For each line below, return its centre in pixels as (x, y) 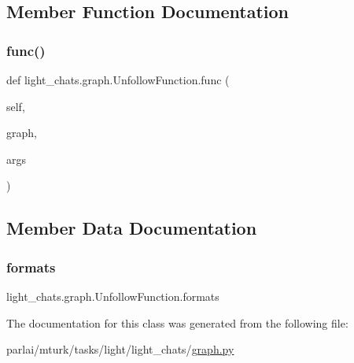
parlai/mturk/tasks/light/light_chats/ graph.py (120, 349)
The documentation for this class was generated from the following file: (177, 322)
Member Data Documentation (132, 228)
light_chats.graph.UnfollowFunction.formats (113, 296)
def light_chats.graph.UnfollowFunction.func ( (118, 80)
